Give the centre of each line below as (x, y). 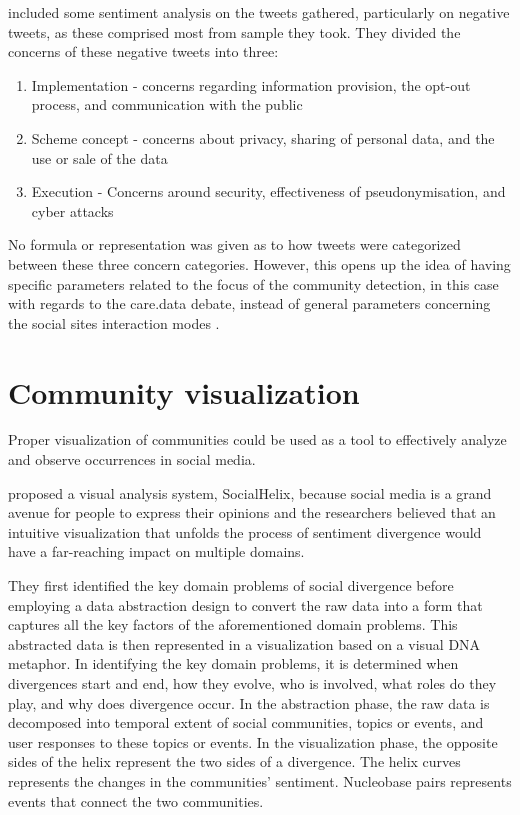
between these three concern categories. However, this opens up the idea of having (259, 263)
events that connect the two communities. (136, 800)
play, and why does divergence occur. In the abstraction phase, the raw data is (249, 702)
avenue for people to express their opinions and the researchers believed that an (252, 512)
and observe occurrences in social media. (132, 459)
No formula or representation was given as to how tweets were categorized (234, 244)
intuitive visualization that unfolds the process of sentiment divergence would (245, 531)
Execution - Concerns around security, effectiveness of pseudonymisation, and (268, 191)
